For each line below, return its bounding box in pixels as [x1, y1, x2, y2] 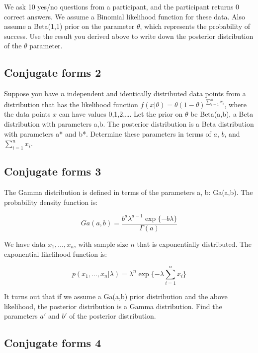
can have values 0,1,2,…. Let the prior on [59, 109, 183, 119]
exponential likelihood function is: [4, 248, 107, 259]
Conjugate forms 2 [4, 65, 101, 80]
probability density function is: [4, 196, 98, 207]
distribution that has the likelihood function [4, 99, 138, 109]
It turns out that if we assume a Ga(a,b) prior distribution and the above [4, 291, 228, 302]
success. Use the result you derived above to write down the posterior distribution [4, 30, 254, 41]
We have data [4, 238, 46, 249]
